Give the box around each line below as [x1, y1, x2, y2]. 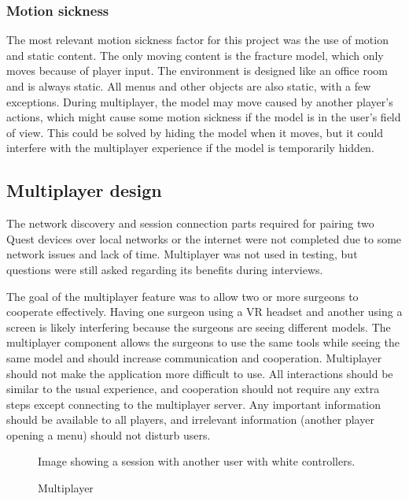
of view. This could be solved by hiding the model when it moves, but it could [6, 124, 383, 140]
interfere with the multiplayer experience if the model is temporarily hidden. [6, 139, 374, 156]
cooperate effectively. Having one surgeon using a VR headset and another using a [6, 303, 403, 320]
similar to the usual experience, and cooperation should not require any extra [6, 380, 380, 397]
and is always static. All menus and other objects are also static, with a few [6, 78, 371, 94]
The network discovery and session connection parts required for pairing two [6, 215, 374, 232]
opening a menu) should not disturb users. [6, 426, 211, 443]
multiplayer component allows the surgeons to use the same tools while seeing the [6, 334, 400, 351]
